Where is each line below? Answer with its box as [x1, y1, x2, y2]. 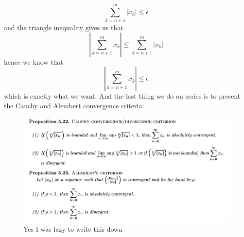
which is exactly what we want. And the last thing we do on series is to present [4, 91, 241, 101]
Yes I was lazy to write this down [23, 223, 123, 234]
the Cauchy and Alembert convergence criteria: [4, 100, 144, 110]
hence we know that [4, 56, 63, 67]
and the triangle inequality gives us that [4, 22, 123, 33]
